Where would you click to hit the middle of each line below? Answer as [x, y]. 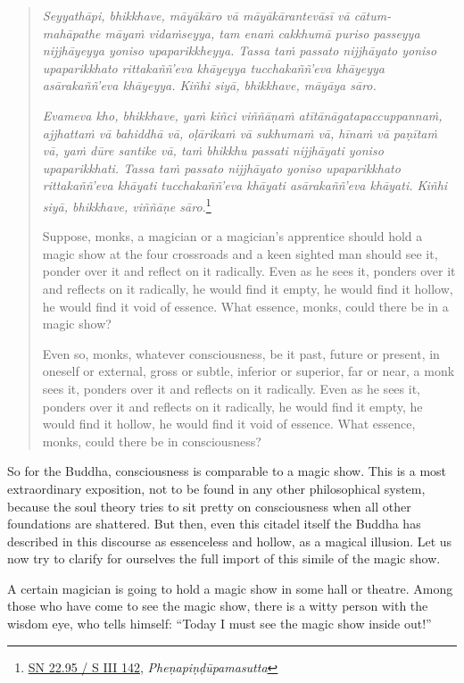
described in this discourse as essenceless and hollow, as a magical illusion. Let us [230, 541]
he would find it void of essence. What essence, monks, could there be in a [245, 306]
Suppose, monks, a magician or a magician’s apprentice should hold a [232, 236]
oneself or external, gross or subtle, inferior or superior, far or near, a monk [249, 371]
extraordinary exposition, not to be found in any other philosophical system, [216, 488]
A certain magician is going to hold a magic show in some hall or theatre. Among [230, 588]
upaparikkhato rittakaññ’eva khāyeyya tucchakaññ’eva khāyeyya [214, 67]
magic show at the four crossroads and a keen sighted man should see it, [240, 253]
